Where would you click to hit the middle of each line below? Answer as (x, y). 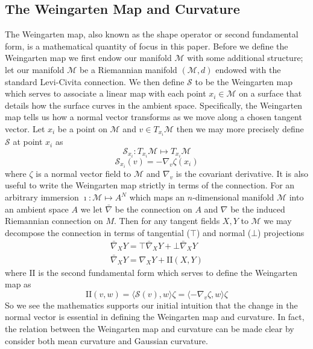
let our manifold (35, 69)
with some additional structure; (245, 58)
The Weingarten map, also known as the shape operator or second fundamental (152, 34)
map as (18, 284)
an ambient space (37, 209)
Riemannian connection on (54, 221)
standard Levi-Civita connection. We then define (95, 81)
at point (28, 142)
